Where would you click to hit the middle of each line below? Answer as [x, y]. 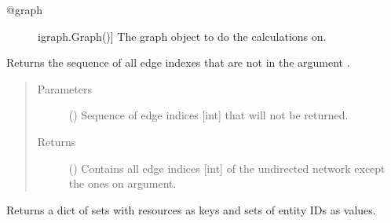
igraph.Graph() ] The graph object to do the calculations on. [182, 36]
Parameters [64, 88]
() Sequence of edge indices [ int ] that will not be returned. [208, 115]
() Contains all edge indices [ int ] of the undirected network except [227, 168]
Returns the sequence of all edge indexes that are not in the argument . [178, 62]
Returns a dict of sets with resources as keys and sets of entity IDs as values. [191, 209]
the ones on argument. [122, 183]
